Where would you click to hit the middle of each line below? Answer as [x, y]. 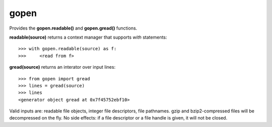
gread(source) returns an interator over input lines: [62, 67]
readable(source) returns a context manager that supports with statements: [88, 37]
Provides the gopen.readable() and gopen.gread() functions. [73, 28]
